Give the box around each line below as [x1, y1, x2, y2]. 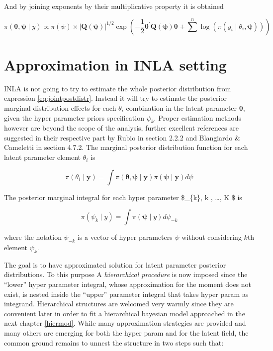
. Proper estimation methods [154, 112, 242, 123]
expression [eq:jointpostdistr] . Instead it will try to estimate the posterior [4, 93, 227, 103]
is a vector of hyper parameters [77, 232, 173, 242]
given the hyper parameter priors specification [4, 112, 144, 123]
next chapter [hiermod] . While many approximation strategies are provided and [4, 318, 246, 328]
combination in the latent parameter [126, 102, 237, 113]
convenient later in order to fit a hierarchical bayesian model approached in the [4, 308, 245, 318]
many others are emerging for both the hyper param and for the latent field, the [4, 328, 249, 338]
